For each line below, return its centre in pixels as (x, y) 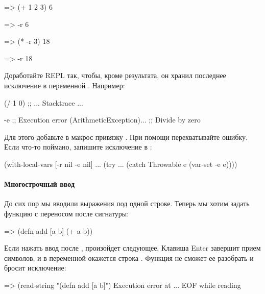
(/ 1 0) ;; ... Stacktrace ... (44, 102)
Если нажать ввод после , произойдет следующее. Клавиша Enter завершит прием (132, 248)
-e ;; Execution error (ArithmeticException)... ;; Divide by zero (102, 120)
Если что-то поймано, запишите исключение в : (78, 147)
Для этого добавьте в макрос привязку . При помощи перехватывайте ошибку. (126, 137)
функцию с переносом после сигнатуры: (67, 213)
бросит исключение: (35, 268)
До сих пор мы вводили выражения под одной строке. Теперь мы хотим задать (127, 203)
